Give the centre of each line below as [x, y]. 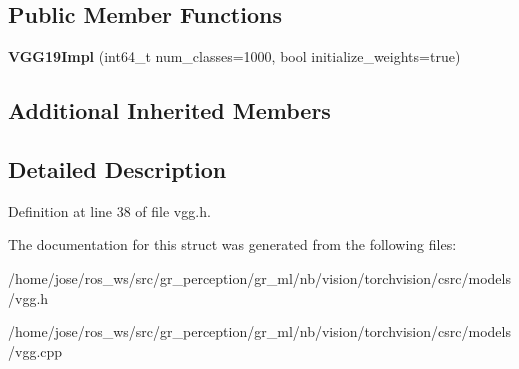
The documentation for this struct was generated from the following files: [232, 244]
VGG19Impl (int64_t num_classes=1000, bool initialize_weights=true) [234, 56]
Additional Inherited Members [169, 110]
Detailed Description [117, 168]
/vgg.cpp [35, 350]
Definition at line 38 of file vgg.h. [109, 210]
